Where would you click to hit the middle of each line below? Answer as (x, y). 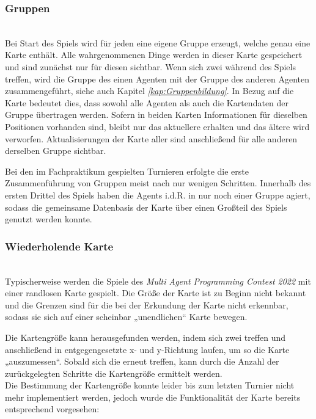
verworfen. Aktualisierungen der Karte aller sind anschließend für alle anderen (151, 138)
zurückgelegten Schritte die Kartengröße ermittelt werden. (114, 373)
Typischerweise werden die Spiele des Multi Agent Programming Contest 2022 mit (158, 281)
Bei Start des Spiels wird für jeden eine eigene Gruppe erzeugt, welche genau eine (158, 42)
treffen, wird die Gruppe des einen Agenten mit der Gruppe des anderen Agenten (157, 78)
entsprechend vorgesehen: (52, 409)
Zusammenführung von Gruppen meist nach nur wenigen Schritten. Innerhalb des (158, 183)
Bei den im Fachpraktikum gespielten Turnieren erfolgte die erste (127, 171)
